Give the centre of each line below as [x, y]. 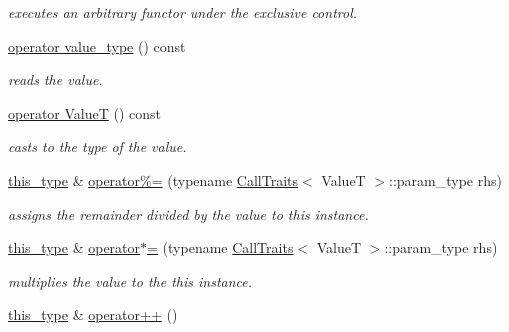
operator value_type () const [97, 45]
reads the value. [55, 79]
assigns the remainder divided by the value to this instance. [188, 213]
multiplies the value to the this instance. [130, 280]
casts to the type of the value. [97, 146]
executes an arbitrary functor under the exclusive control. [183, 12]
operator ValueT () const [85, 112]
